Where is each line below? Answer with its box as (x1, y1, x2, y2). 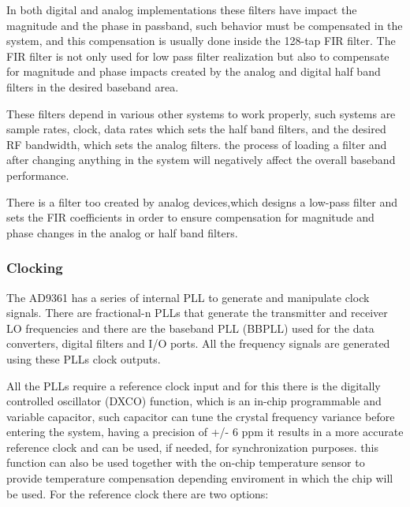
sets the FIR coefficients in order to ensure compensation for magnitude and (6, 209, 375, 226)
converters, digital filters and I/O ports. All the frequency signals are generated (6, 335, 390, 352)
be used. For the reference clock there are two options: (6, 485, 269, 501)
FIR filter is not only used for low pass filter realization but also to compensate (6, 47, 389, 64)
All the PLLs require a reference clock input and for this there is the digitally (6, 377, 381, 393)
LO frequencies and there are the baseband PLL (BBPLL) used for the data (6, 319, 375, 336)
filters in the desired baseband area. (6, 78, 179, 95)
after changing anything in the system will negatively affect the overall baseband (6, 151, 396, 168)
